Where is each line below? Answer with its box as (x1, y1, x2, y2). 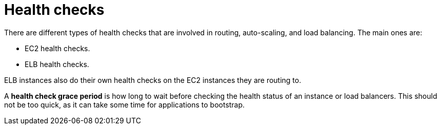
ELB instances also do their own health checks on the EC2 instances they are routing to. (4, 75, 302, 84)
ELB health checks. (25, 59, 89, 69)
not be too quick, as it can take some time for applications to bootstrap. (4, 100, 245, 109)
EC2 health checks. (25, 44, 90, 53)
